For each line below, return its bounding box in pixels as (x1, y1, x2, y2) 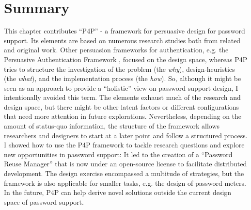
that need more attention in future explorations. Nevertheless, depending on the (4, 111, 242, 121)
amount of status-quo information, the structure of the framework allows (4, 121, 220, 131)
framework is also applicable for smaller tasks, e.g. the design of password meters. (4, 178, 246, 188)
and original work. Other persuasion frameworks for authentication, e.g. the (4, 45, 229, 55)
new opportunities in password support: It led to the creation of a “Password (4, 149, 233, 159)
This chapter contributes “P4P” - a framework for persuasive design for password (4, 26, 245, 36)
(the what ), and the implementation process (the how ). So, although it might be (4, 73, 241, 83)
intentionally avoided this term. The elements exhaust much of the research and (4, 92, 241, 102)
